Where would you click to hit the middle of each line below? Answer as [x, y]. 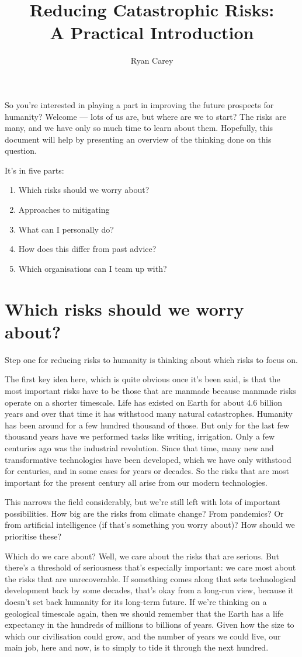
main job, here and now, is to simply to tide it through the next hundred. [137, 647]
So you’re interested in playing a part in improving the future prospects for [139, 104]
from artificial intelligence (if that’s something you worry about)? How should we [150, 525]
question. [21, 151]
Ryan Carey [152, 60]
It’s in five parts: [34, 170]
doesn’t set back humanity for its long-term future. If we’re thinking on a [136, 602]
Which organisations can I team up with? [93, 268]
